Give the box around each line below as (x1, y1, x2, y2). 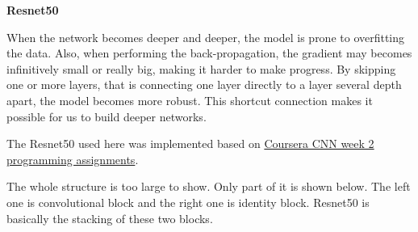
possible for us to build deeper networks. (6, 108, 207, 124)
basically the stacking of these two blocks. (6, 209, 213, 226)
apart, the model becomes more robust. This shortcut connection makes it (6, 91, 373, 108)
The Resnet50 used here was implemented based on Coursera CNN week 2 (6, 135, 374, 152)
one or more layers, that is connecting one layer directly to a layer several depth (6, 76, 402, 93)
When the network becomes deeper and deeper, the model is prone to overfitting (6, 28, 405, 45)
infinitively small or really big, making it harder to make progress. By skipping (6, 60, 396, 77)
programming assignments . (6, 150, 139, 167)
